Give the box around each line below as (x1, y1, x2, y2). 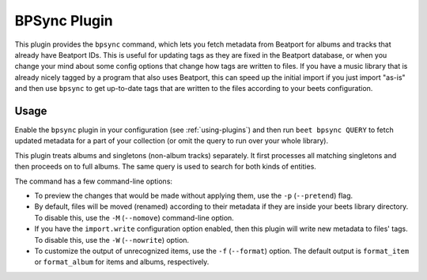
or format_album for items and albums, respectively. (34, 257, 210, 267)
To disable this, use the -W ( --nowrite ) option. (34, 235, 190, 244)
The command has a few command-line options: (14, 176, 173, 186)
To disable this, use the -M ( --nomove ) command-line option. (34, 213, 235, 222)
